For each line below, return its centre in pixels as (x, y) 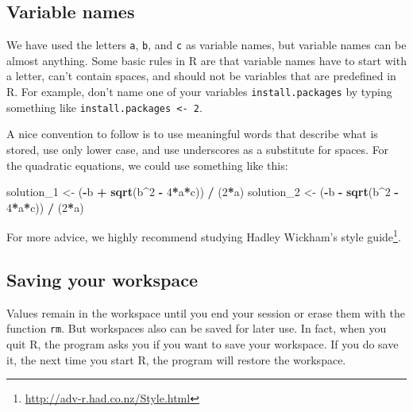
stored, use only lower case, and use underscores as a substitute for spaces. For (198, 149)
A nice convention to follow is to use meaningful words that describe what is (192, 134)
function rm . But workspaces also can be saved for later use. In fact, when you (197, 328)
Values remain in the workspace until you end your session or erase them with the (206, 312)
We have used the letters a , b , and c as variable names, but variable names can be (206, 45)
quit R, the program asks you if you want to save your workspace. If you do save (203, 344)
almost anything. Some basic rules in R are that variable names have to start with (206, 60)
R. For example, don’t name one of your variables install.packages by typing (199, 92)
